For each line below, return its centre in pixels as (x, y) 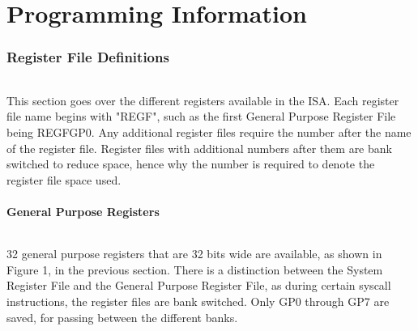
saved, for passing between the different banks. (122, 317)
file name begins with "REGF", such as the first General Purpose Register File (201, 116)
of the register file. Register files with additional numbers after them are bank (199, 148)
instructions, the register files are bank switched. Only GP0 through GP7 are (198, 301)
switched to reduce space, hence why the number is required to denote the (191, 164)
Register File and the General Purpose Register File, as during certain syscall (199, 285)
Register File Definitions (88, 57)
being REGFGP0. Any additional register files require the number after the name (209, 132)
